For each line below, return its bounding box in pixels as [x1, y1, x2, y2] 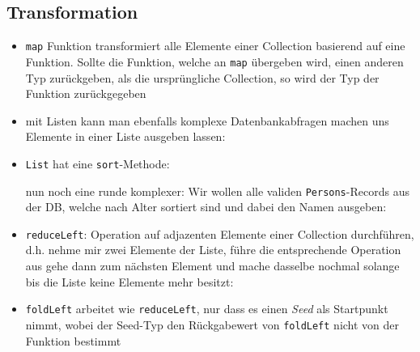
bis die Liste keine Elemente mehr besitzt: [25, 273, 234, 290]
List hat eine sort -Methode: [25, 155, 170, 172]
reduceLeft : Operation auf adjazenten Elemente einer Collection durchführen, [25, 225, 414, 242]
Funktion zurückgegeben [25, 85, 146, 102]
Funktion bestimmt [25, 332, 121, 349]
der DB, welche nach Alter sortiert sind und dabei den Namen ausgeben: [25, 198, 387, 215]
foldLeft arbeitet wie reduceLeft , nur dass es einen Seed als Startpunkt [25, 300, 388, 317]
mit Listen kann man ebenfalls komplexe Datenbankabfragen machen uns [25, 112, 389, 129]
